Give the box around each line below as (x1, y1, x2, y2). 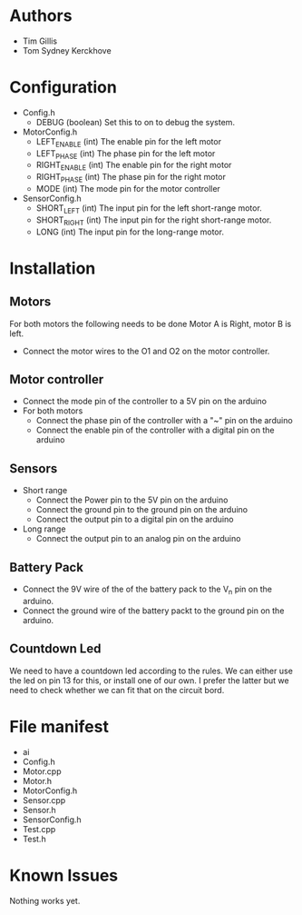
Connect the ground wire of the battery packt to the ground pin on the (22, 605, 285, 616)
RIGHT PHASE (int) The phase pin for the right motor (35, 172, 227, 184)
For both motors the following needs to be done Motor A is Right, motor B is (9, 318, 292, 329)
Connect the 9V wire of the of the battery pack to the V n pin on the (22, 583, 272, 596)
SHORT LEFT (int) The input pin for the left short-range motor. (35, 203, 263, 215)
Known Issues (9, 865, 119, 886)
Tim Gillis (22, 35, 57, 46)
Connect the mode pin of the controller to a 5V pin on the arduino (22, 396, 268, 407)
